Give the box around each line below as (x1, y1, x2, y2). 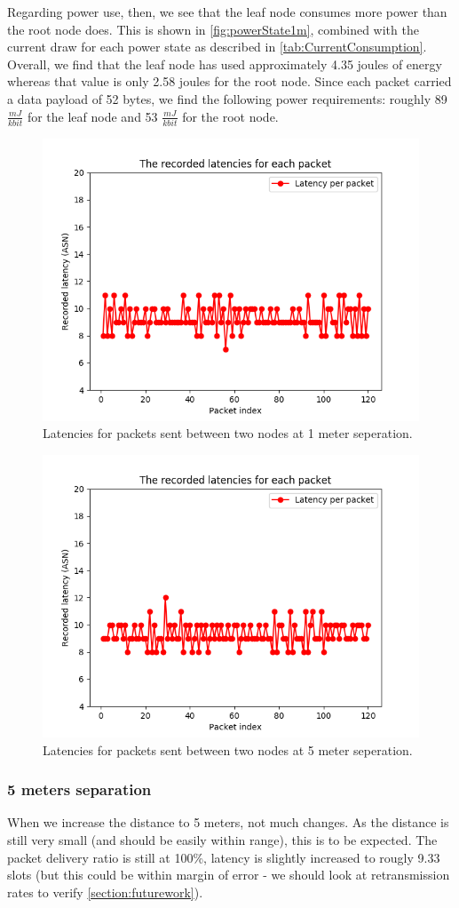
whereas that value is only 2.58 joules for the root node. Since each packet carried (7, 72, 452, 91)
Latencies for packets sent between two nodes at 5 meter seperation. (43, 740, 413, 759)
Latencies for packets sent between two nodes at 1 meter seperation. (43, 424, 413, 442)
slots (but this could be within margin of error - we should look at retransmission (7, 865, 450, 884)
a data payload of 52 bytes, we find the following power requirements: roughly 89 (7, 89, 447, 108)
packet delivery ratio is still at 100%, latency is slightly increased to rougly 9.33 (7, 848, 440, 866)
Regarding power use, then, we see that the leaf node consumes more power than (7, 3, 447, 20)
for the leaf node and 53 (27, 107, 158, 125)
